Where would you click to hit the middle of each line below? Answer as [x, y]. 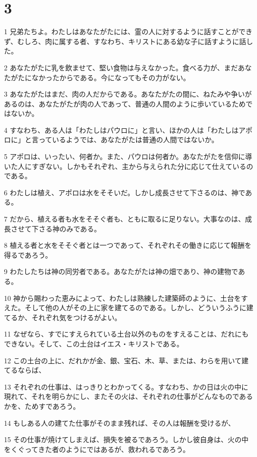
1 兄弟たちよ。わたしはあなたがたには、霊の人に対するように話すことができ [128, 31]
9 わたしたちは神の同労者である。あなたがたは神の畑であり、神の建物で [121, 271]
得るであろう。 [28, 255]
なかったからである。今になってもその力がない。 [111, 77]
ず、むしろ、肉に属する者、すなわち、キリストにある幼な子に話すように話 [125, 41]
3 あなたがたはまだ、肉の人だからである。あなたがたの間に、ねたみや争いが [128, 94]
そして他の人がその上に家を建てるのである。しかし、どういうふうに [135, 308]
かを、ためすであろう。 [42, 406]
